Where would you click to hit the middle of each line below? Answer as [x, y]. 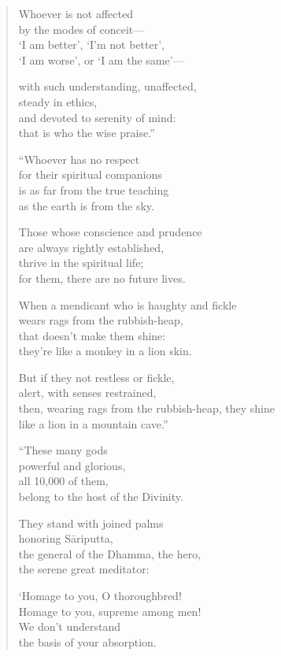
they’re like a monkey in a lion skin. [105, 351]
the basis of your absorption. [87, 641]
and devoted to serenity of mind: [97, 117]
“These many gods [63, 450]
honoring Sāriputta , [66, 538]
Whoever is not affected [76, 13]
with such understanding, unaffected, [107, 86]
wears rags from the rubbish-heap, [101, 320]
